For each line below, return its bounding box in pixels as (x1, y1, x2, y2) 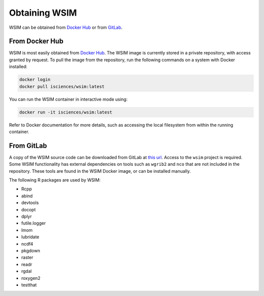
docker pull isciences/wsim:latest (19, 84, 105, 89)
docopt (21, 206, 36, 212)
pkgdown (21, 248, 40, 253)
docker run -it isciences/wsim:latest (19, 109, 112, 115)
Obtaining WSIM (9, 7, 77, 18)
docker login (19, 77, 51, 83)
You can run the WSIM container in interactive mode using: (9, 96, 128, 102)
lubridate (21, 234, 40, 240)
